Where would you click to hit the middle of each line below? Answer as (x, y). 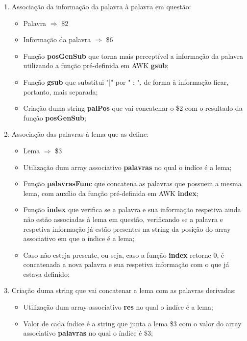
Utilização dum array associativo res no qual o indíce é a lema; (118, 307)
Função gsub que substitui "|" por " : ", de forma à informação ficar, (126, 82)
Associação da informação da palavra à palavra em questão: (101, 6)
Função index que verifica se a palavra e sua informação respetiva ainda (132, 209)
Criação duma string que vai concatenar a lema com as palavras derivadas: (124, 290)
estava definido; (46, 274)
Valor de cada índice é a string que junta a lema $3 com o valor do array (132, 323)
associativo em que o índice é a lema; (79, 238)
